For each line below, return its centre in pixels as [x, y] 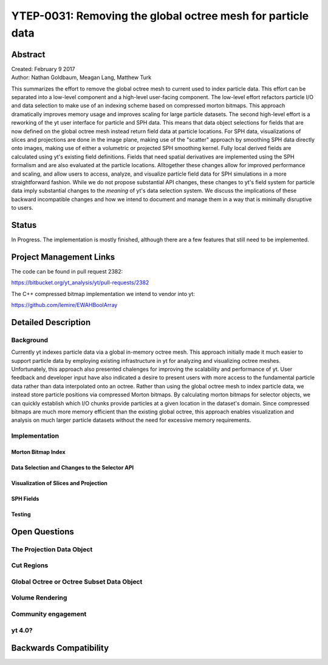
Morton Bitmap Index [39, 452]
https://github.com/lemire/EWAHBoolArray [64, 305]
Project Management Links [63, 257]
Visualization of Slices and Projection [59, 483]
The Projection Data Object [52, 549]
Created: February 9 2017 [43, 69]
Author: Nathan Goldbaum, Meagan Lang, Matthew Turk [81, 78]
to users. [22, 208]
